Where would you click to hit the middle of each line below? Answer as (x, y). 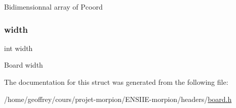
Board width (24, 65)
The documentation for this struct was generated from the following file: (116, 82)
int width (18, 48)
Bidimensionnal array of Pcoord (53, 7)
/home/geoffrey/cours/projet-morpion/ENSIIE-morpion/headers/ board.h (118, 99)
